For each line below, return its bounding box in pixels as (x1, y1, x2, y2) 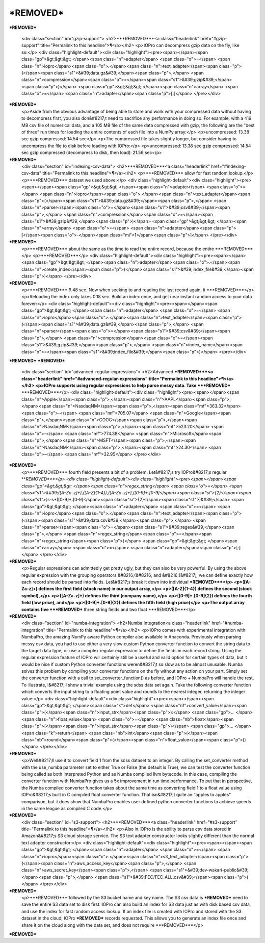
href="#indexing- (211, 163, 246, 169)
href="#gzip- (200, 35, 227, 41)
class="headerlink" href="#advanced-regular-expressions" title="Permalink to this (21, 376, 197, 382)
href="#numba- (212, 620, 244, 626)
